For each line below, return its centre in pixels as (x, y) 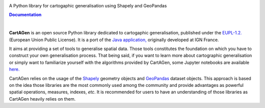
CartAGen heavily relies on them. (42, 99)
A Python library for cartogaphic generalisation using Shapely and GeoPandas (88, 6)
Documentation (25, 15)
